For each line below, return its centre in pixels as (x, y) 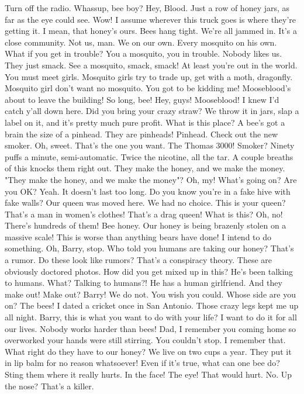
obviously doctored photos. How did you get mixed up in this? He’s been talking (149, 271)
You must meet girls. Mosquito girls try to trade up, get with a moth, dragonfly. (149, 76)
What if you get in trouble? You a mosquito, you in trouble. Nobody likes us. (144, 53)
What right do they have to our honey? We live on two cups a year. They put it (148, 351)
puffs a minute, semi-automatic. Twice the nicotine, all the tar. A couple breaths (149, 156)
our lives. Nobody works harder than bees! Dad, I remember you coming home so (151, 328)
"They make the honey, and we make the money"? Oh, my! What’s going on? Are (151, 179)
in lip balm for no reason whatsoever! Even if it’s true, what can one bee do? (142, 363)
